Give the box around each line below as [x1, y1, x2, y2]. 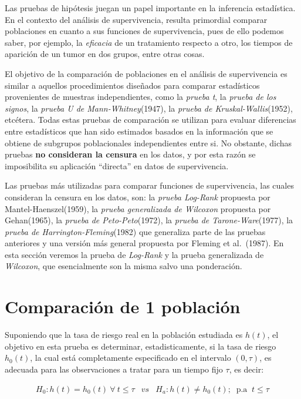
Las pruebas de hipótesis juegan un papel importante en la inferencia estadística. [5, 2, 296, 14]
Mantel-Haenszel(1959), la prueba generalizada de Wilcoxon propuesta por [5, 202, 271, 214]
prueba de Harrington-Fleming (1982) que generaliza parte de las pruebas [5, 225, 266, 237]
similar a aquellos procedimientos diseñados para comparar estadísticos [5, 79, 260, 91]
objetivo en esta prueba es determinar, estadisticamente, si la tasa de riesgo [5, 340, 276, 352]
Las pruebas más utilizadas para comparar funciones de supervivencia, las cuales [5, 179, 294, 192]
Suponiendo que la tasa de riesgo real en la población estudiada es [5, 328, 243, 341]
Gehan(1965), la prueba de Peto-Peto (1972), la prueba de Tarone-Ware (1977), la [5, 214, 293, 226]
